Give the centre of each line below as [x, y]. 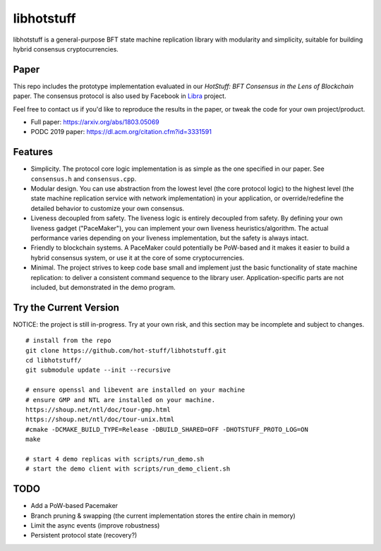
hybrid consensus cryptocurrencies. [66, 49]
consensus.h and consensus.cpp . [84, 178]
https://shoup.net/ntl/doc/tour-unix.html [100, 419]
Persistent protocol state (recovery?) [84, 535]
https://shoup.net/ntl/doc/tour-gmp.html [98, 410]
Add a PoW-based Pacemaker [74, 506]
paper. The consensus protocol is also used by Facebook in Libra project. [120, 96]
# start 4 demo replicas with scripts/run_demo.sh [115, 459]
